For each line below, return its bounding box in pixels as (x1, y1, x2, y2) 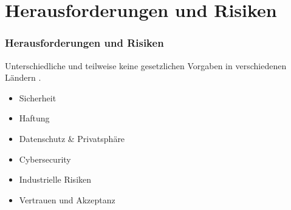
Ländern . (5, 71, 41, 84)
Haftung (19, 112, 50, 124)
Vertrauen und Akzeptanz (19, 193, 115, 206)
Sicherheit (19, 91, 56, 104)
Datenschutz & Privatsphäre (19, 132, 125, 144)
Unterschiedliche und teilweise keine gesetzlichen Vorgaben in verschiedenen (5, 59, 287, 72)
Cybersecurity (19, 152, 71, 165)
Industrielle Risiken (19, 173, 92, 186)
